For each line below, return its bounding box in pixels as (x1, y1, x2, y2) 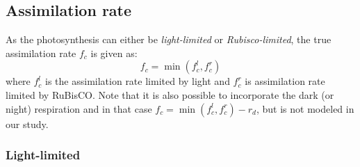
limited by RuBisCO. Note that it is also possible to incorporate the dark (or (6, 87, 334, 102)
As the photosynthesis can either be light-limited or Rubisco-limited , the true (6, 32, 332, 47)
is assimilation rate (245, 74, 325, 88)
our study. (6, 116, 49, 131)
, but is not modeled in (256, 101, 354, 116)
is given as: (90, 45, 138, 60)
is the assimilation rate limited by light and (45, 74, 230, 88)
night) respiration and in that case (6, 101, 152, 116)
